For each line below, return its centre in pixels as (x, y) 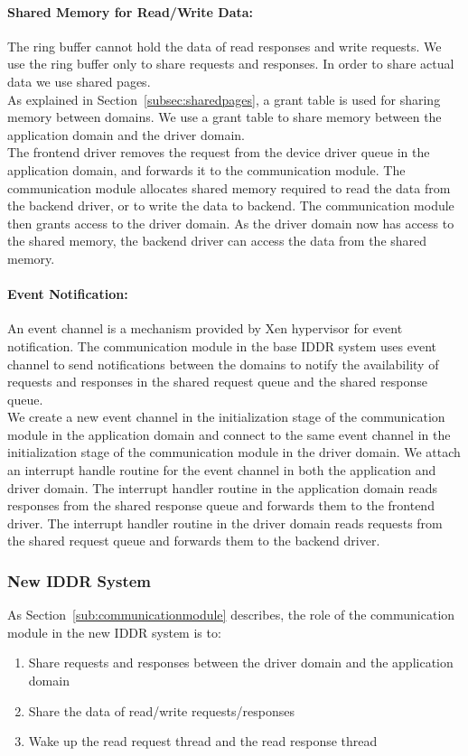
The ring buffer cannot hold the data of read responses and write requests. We (225, 46)
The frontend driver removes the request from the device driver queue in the (219, 152)
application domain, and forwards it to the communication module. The (206, 169)
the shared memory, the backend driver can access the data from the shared (217, 241)
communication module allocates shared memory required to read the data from (229, 187)
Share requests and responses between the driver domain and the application (241, 663)
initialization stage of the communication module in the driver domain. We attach (234, 452)
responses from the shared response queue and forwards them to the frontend (221, 505)
